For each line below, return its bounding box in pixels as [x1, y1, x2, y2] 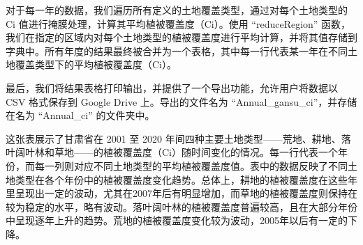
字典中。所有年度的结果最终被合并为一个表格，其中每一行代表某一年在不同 [6, 43, 348, 58]
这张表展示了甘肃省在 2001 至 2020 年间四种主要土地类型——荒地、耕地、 [6, 131, 341, 145]
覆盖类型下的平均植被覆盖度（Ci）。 [15, 57, 177, 72]
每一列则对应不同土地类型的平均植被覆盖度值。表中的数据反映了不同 [34, 158, 348, 173]
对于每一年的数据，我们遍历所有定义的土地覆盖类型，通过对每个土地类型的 [6, 3, 348, 17]
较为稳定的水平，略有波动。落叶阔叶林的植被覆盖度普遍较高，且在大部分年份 [6, 199, 357, 214]
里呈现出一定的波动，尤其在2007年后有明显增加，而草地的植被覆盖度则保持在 [6, 186, 357, 200]
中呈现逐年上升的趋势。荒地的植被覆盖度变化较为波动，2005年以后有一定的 [6, 213, 348, 228]
